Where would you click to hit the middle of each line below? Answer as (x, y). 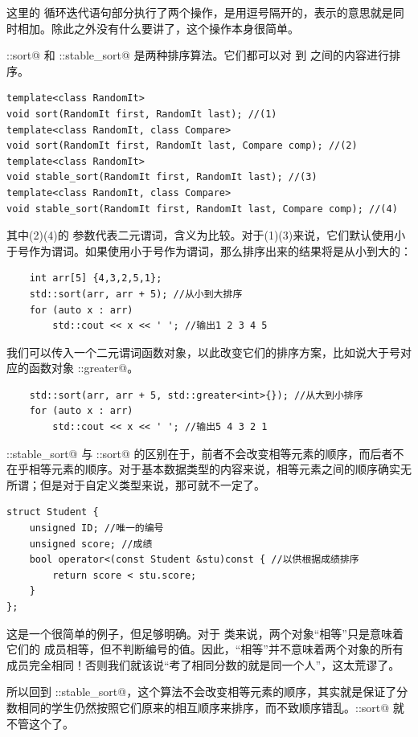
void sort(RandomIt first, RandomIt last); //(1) (142, 114)
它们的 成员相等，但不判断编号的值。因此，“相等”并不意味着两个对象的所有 (205, 649)
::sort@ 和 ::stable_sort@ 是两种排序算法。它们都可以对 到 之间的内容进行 (198, 55)
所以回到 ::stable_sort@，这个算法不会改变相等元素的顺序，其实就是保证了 (202, 692)
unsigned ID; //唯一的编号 (96, 528)
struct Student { (53, 512)
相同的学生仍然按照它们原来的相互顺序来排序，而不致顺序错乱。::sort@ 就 (211, 707)
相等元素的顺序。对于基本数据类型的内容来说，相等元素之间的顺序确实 (214, 469)
